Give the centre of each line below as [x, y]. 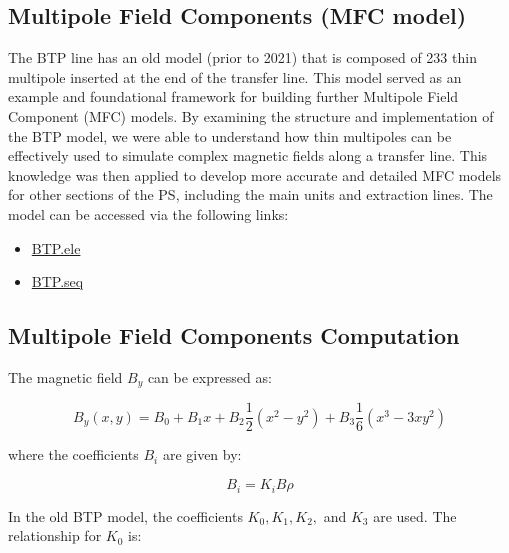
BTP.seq [57, 281]
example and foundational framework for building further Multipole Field [233, 96]
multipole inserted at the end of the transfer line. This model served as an [235, 76]
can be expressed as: [209, 376]
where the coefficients [73, 454]
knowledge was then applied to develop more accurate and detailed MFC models [255, 174]
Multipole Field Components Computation [234, 335]
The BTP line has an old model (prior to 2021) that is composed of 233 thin [242, 57]
